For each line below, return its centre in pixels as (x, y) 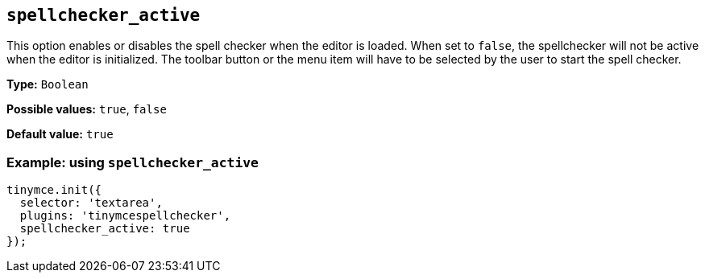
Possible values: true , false (87, 109)
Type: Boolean (48, 84)
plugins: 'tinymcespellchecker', (125, 216)
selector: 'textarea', (91, 203)
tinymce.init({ (54, 190)
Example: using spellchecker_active (133, 162)
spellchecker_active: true (105, 229)
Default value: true (60, 134)
